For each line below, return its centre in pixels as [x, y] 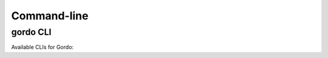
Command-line [50, 16]
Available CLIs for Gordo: [43, 47]
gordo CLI [31, 32]
